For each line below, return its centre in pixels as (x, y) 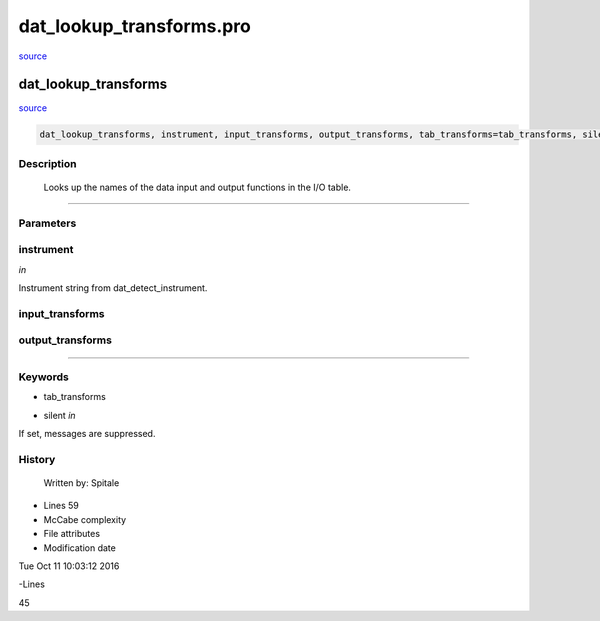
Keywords (43, 377)
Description (47, 163)
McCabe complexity (85, 519)
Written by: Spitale (81, 483)
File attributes (71, 534)
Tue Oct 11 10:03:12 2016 (69, 566)
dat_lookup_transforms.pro (135, 26)
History (37, 459)
